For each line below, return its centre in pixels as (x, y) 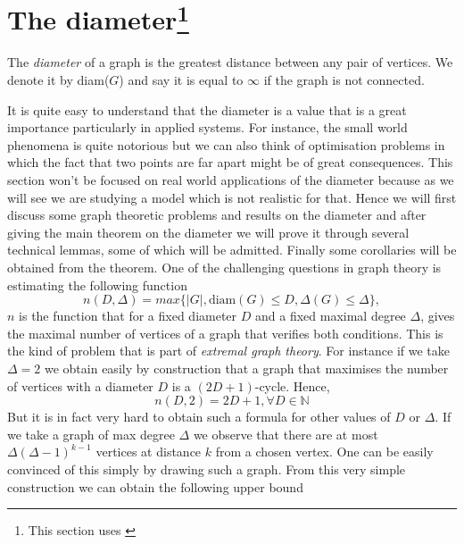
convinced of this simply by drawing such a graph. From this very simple (207, 469)
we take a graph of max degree (91, 434)
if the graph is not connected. (344, 80)
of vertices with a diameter (80, 385)
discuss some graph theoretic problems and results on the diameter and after (217, 215)
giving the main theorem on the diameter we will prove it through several (208, 232)
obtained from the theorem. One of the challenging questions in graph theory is (224, 267)
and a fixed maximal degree (331, 316)
